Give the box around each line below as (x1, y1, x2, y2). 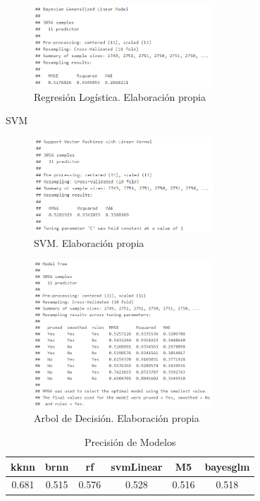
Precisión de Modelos (84, 434, 176, 449)
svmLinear (111, 459, 163, 473)
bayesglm (204, 459, 250, 473)
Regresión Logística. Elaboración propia (34, 89, 206, 104)
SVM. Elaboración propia (34, 235, 144, 250)
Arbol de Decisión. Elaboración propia (34, 411, 199, 425)
